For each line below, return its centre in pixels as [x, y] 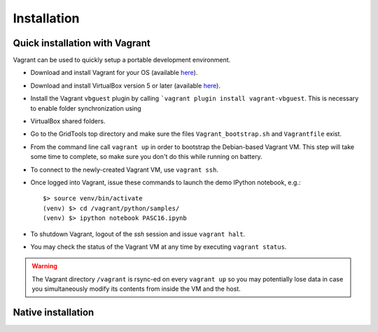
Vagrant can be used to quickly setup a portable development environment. [122, 60]
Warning [44, 266]
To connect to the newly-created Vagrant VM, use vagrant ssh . [124, 170]
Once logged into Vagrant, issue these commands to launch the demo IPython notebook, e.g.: [166, 182]
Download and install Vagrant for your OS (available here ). [114, 73]
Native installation [54, 312]
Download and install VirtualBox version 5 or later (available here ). [125, 85]
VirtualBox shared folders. [68, 121]
